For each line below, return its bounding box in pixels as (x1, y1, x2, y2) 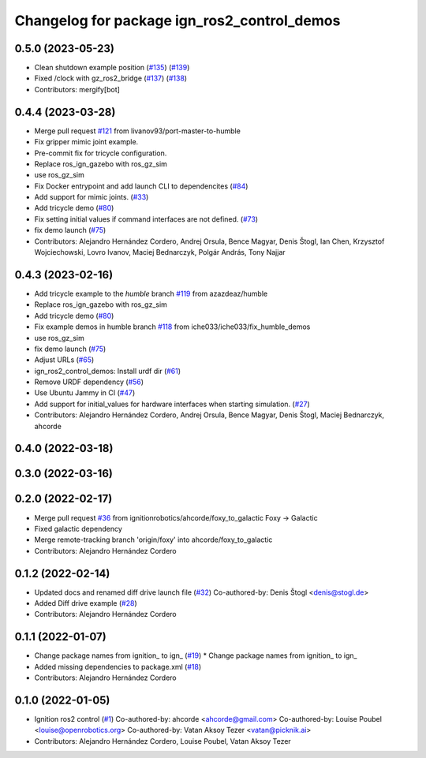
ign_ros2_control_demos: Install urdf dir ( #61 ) (34, 366, 181, 375)
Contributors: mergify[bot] (34, 84, 120, 94)
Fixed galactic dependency (34, 524, 122, 533)
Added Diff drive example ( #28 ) (34, 599, 137, 608)
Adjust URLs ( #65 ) (34, 355, 95, 364)
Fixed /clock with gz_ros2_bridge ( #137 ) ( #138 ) (34, 73, 188, 83)
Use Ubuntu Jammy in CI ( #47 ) (34, 388, 136, 398)
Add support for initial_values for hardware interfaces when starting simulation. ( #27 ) (34, 399, 311, 409)
